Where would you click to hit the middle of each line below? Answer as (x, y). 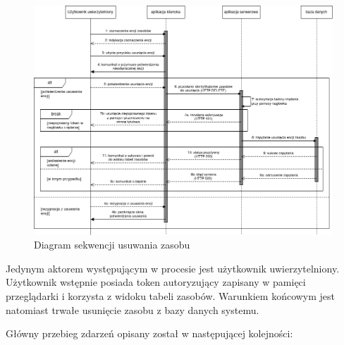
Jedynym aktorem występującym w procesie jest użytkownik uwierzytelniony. (173, 268)
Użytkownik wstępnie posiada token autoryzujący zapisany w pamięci (156, 282)
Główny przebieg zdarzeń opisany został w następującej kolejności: (149, 333)
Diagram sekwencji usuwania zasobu (112, 245)
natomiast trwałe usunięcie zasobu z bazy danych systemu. (133, 309)
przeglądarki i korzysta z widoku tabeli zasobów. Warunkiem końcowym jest (171, 295)
